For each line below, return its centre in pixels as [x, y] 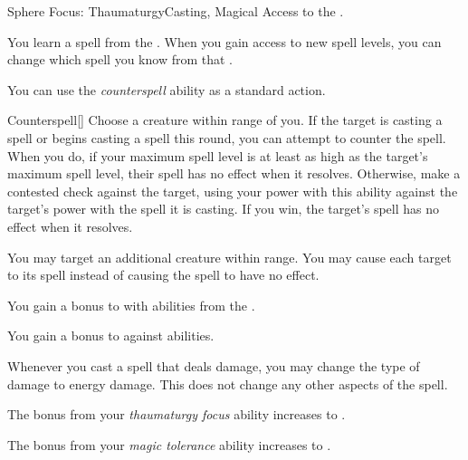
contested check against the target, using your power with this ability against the [233, 191]
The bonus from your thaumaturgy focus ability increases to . [177, 414]
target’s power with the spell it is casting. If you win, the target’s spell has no [224, 209]
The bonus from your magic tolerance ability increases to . [169, 444]
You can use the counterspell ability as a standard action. [167, 89]
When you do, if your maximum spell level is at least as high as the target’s [218, 155]
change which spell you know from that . [120, 59]
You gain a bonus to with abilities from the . [131, 305]
